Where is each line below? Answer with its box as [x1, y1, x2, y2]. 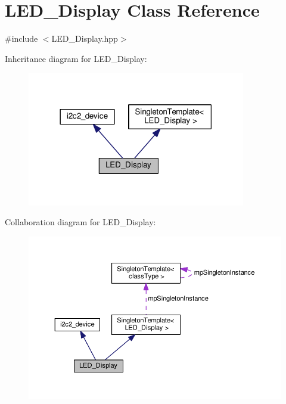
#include [5, 32, 38, 45]
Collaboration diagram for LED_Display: [5, 216, 156, 228]
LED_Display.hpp [51, 32, 118, 45]
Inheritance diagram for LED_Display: [5, 52, 147, 64]
